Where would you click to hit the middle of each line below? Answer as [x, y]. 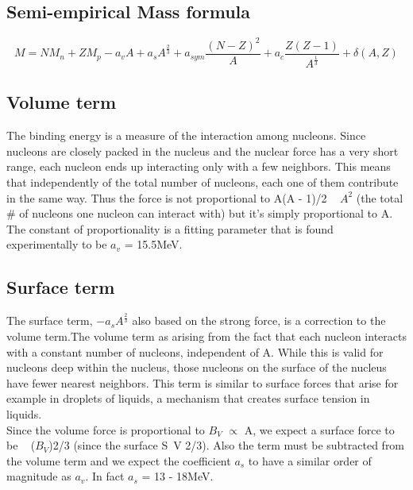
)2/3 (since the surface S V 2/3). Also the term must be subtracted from [227, 445]
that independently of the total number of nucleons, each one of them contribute [203, 181]
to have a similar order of [310, 460]
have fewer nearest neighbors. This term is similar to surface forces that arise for [203, 382]
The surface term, [50, 320]
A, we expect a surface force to [319, 429]
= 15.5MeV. [153, 244]
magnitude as [39, 476]
